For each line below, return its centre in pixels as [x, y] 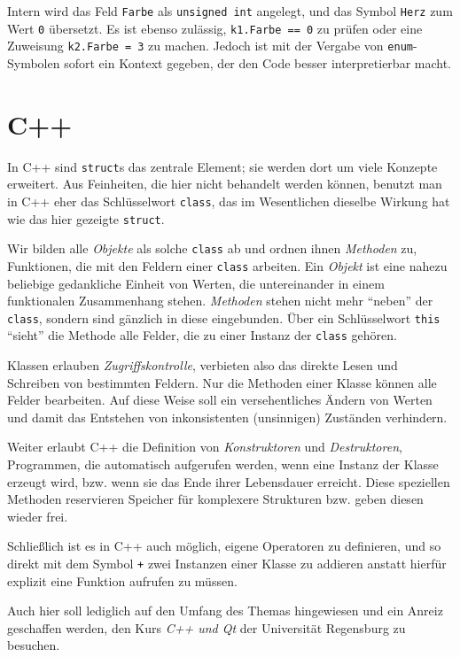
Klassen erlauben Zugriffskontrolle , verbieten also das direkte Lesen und [203, 365]
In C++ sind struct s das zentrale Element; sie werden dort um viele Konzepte [222, 166]
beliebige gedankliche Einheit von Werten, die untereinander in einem [196, 283]
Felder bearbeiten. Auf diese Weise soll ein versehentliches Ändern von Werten [220, 400]
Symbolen [34, 62]
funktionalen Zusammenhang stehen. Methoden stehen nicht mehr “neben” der [220, 301]
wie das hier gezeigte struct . [86, 218]
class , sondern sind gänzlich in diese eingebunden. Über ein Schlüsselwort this [224, 317]
